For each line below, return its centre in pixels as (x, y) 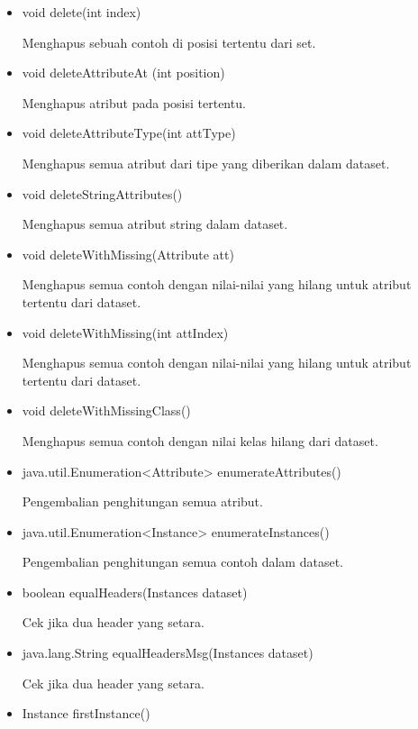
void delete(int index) (82, 12)
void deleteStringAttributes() (102, 193)
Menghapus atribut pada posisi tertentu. (134, 102)
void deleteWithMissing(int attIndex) (125, 332)
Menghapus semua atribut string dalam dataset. (155, 224)
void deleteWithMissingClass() (106, 410)
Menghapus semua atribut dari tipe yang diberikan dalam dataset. (206, 163)
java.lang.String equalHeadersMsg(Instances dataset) (168, 653)
